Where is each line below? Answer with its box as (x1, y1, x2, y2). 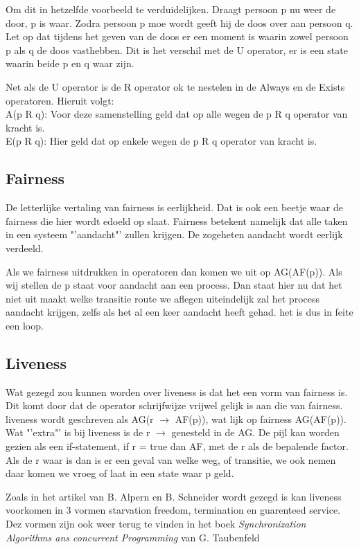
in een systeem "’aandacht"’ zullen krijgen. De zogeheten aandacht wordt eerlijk (6, 227, 343, 242)
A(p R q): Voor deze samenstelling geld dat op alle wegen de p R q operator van (6, 107, 348, 121)
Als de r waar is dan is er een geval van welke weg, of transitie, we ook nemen (6, 452, 336, 467)
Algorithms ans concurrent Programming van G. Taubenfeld (6, 530, 260, 544)
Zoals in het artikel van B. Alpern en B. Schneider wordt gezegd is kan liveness (6, 489, 342, 503)
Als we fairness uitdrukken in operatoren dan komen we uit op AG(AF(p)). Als (6, 264, 342, 278)
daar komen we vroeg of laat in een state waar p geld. (6, 466, 234, 480)
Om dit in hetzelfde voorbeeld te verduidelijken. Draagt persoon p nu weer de (6, 2, 336, 16)
